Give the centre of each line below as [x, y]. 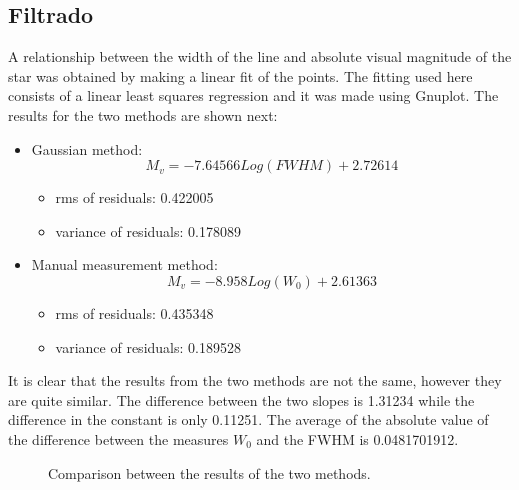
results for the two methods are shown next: [143, 114]
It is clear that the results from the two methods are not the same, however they [255, 380]
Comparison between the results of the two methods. [209, 472]
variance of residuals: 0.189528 [148, 346]
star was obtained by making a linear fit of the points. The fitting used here [240, 75]
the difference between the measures [118, 438]
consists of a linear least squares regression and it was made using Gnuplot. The [253, 95]
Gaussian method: [87, 148]
